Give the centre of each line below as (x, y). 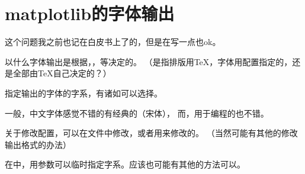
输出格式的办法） (38, 144)
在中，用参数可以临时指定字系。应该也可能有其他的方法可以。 (125, 164)
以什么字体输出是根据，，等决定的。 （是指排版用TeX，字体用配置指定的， (149, 61)
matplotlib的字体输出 (90, 13)
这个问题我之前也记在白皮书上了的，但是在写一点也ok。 (113, 42)
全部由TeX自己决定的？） (62, 73)
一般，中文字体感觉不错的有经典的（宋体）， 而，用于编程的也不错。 (137, 113)
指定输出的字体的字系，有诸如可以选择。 (84, 93)
